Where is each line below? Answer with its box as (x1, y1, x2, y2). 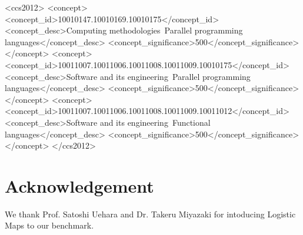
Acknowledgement (5, 173, 154, 197)
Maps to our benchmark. (5, 219, 94, 231)
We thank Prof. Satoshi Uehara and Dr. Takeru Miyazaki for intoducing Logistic (5, 207, 296, 220)
